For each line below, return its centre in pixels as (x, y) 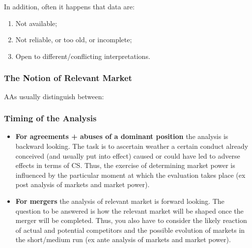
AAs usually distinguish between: (54, 96)
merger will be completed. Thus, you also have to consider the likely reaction (131, 220)
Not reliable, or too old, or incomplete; (74, 40)
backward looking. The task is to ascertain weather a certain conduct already (132, 146)
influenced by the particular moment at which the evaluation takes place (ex (130, 175)
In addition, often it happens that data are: (69, 6)
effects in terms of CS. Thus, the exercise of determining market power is (125, 165)
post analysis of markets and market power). (83, 184)
